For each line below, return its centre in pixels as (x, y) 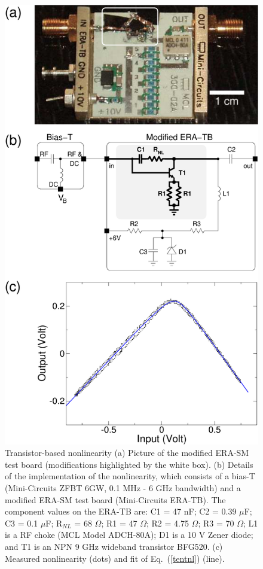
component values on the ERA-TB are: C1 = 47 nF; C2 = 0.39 (121, 511)
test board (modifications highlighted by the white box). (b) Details (129, 464)
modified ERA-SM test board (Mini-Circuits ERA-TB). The (115, 499)
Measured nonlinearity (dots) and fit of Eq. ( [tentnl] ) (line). (115, 558)
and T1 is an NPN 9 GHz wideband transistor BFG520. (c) (114, 546)
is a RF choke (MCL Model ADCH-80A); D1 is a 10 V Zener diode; (129, 535)
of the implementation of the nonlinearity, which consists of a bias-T (130, 476)
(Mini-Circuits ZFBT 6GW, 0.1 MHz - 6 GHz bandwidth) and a (123, 488)
